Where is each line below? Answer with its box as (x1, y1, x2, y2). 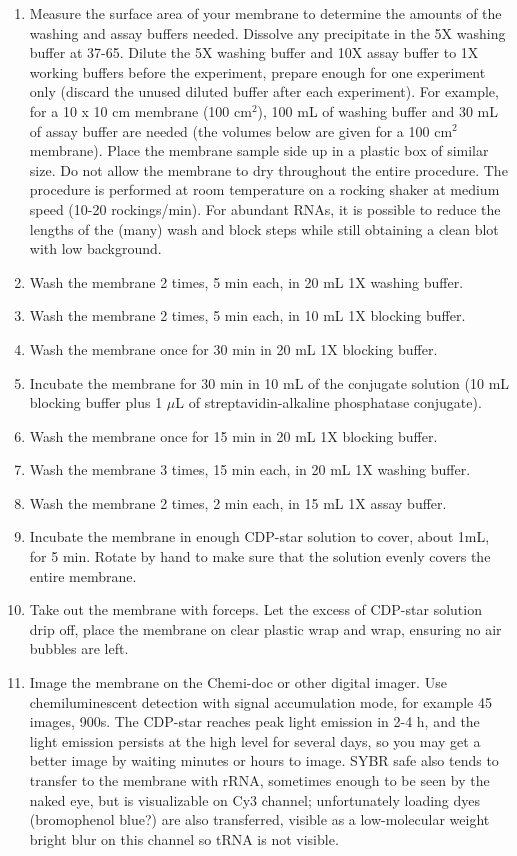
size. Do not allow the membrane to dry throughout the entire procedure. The (29, 159, 508, 180)
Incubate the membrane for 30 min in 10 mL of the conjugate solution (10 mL (29, 372, 510, 393)
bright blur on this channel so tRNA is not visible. (29, 828, 339, 849)
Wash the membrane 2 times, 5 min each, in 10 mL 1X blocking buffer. (29, 305, 466, 326)
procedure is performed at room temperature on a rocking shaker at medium (29, 179, 500, 200)
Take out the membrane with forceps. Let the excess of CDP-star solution (29, 599, 482, 620)
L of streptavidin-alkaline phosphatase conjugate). (175, 392, 482, 413)
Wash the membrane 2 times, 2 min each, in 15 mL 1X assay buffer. (29, 492, 447, 513)
